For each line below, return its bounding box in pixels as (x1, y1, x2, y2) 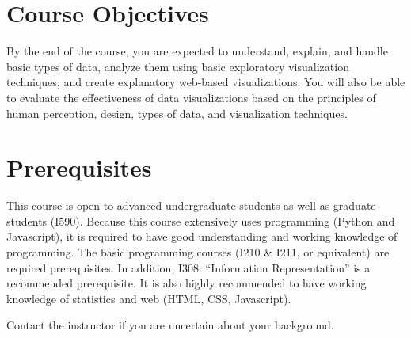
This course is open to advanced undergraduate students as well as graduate (6, 197, 376, 214)
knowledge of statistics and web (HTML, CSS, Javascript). (6, 290, 291, 306)
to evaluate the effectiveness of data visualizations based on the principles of (6, 89, 376, 105)
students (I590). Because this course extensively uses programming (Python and (6, 212, 395, 229)
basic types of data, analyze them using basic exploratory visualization (6, 58, 349, 74)
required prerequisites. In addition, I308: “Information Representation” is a (6, 259, 371, 275)
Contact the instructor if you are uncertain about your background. (6, 317, 334, 333)
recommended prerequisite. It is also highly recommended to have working (6, 275, 367, 291)
